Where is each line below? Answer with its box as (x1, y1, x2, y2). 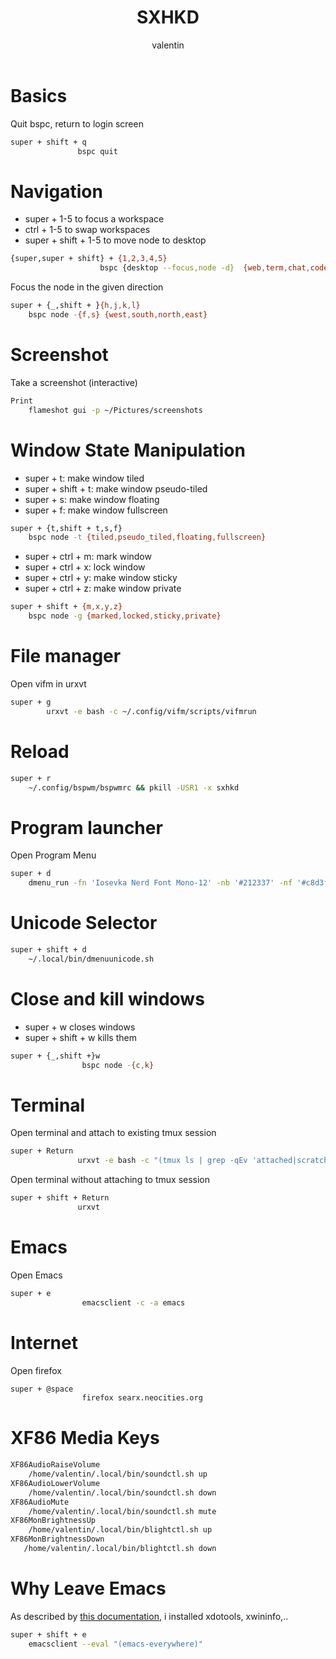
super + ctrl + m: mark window (24, 551, 152, 563)
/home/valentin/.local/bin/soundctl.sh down (28, 1487, 217, 1498)
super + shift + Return (10, 1193, 110, 1203)
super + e (10, 1288, 52, 1298)
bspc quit (77, 146, 118, 156)
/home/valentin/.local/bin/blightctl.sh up (28, 1525, 213, 1535)
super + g (10, 697, 52, 707)
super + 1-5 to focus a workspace (24, 213, 165, 225)
